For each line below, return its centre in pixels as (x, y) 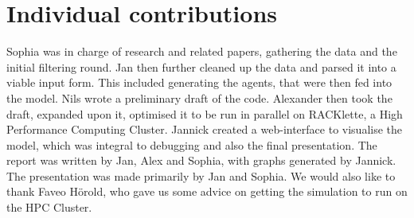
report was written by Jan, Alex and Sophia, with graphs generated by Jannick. (201, 160)
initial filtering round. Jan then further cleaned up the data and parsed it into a (201, 66)
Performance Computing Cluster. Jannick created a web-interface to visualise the (205, 129)
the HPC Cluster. (49, 207)
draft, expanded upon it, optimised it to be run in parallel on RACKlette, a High (205, 113)
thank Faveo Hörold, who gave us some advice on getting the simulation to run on (207, 191)
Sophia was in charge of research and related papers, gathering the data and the (202, 51)
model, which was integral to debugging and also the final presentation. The (192, 144)
